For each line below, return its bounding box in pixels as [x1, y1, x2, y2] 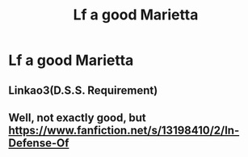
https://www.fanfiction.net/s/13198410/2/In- [8, 123, 240, 137]
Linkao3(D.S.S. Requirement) [8, 83, 158, 97]
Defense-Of [8, 136, 69, 150]
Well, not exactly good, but [8, 111, 147, 125]
